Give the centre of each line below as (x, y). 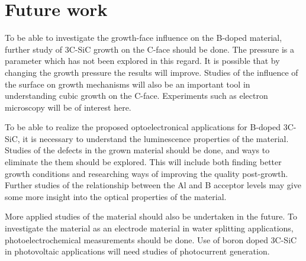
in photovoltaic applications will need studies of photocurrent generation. (137, 251)
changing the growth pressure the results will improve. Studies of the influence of (152, 72)
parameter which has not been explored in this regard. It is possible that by (142, 61)
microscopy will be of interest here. (68, 107)
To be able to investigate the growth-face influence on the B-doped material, (144, 38)
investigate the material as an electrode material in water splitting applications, (149, 228)
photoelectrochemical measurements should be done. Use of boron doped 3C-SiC (151, 239)
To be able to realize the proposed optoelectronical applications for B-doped (143, 127)
